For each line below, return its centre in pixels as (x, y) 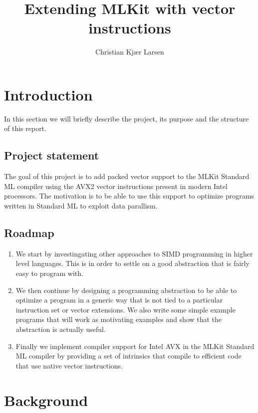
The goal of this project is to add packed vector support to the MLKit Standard (127, 176)
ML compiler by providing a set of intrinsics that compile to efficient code (129, 356)
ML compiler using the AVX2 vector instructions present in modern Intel (116, 186)
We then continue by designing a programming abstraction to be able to (126, 290)
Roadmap (29, 232)
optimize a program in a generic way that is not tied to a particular (119, 300)
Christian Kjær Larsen (130, 52)
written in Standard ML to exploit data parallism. (81, 206)
